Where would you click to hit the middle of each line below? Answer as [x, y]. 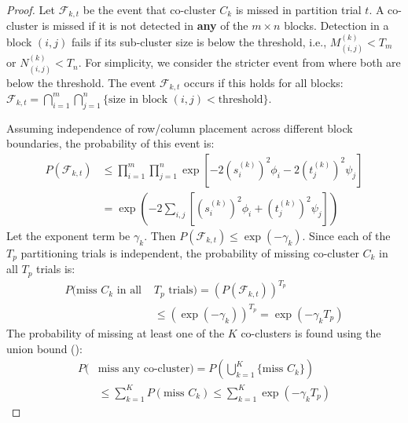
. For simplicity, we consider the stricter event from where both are [239, 62]
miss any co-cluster [144, 369]
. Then [160, 236]
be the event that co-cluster [149, 9]
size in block [138, 99]
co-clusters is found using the [311, 332]
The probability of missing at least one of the [116, 332]
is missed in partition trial [298, 9]
